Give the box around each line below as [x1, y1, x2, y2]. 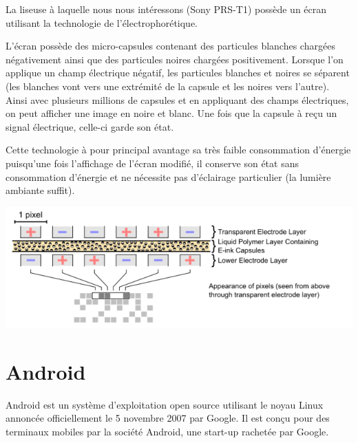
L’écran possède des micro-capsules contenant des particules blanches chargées [6, 39, 335, 53]
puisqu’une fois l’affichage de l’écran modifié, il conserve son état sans [6, 155, 299, 170]
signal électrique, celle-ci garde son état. [6, 119, 174, 133]
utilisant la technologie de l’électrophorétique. [6, 15, 198, 30]
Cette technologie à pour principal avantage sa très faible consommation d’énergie [6, 142, 351, 157]
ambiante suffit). [6, 183, 75, 197]
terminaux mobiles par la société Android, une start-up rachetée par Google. [6, 424, 329, 439]
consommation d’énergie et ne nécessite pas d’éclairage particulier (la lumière [6, 169, 331, 184]
